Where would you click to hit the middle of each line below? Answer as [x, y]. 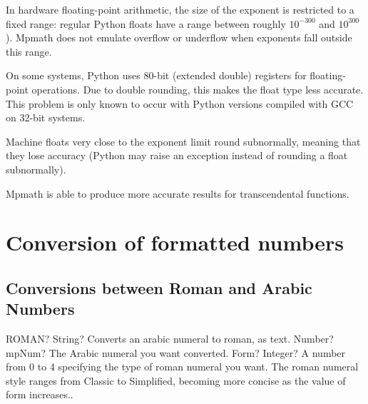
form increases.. [40, 394]
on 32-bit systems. [46, 117]
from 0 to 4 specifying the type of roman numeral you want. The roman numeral [182, 367]
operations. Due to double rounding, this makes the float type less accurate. [198, 89]
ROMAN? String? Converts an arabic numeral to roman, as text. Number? [170, 339]
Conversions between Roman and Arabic [159, 287]
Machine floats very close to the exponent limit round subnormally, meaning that [183, 141]
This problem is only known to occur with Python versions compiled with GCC [180, 103]
